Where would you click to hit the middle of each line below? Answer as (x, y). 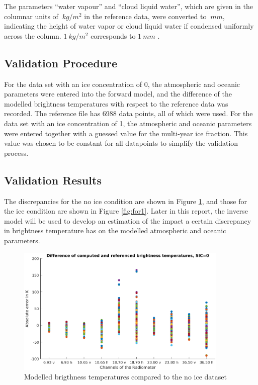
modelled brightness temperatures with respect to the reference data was (116, 103)
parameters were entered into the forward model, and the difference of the (118, 94)
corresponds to (113, 35)
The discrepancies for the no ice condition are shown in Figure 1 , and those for (125, 201)
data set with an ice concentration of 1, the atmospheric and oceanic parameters (128, 123)
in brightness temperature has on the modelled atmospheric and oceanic (115, 230)
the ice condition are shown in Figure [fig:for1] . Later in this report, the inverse (126, 211)
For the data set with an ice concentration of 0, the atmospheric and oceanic (122, 84)
